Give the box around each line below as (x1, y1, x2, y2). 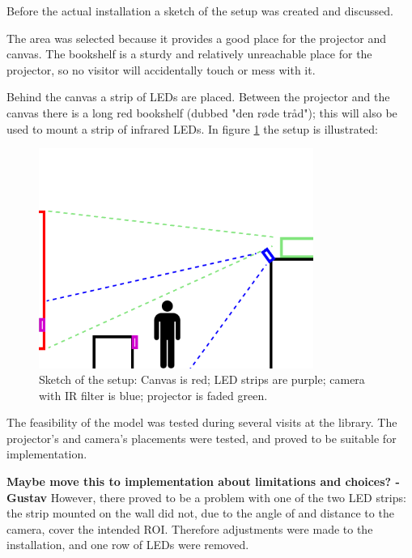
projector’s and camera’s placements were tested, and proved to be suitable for (6, 429, 397, 446)
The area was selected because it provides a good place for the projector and (6, 29, 387, 46)
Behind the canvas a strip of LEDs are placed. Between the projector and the (6, 88, 390, 105)
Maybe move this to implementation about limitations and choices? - (6, 473, 400, 490)
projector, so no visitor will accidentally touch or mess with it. (6, 61, 316, 78)
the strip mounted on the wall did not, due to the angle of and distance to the (6, 505, 394, 522)
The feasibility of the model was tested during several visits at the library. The (6, 414, 397, 431)
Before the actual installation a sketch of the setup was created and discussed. (6, 2, 393, 19)
